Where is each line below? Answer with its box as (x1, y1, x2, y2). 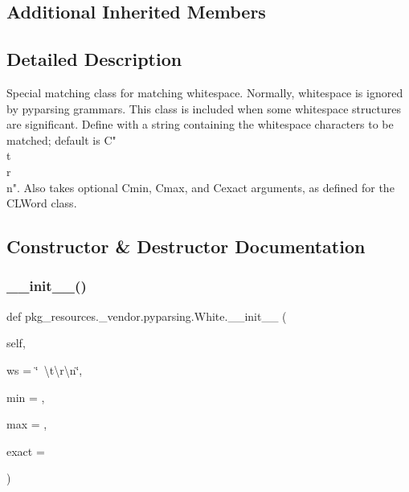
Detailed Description (6, 47, 182, 72)
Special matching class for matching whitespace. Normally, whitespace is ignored (6, 84, 403, 100)
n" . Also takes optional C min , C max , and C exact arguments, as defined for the (6, 178, 395, 195)
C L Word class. (6, 195, 77, 211)
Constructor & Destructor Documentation (6, 234, 366, 259)
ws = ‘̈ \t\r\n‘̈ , (6, 361, 83, 378)
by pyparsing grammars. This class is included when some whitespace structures (6, 100, 401, 117)
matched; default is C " (6, 131, 117, 148)
